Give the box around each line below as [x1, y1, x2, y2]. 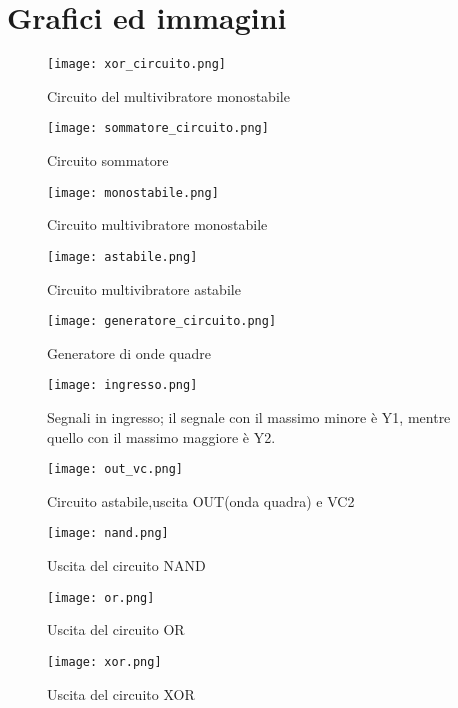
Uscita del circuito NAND [47, 555, 206, 576]
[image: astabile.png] [47, 249, 198, 264]
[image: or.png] [47, 590, 155, 605]
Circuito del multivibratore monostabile [47, 85, 290, 106]
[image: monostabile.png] [47, 185, 219, 200]
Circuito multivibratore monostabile [47, 214, 268, 235]
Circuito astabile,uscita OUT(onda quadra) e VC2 [47, 490, 355, 511]
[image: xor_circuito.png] [47, 57, 226, 72]
